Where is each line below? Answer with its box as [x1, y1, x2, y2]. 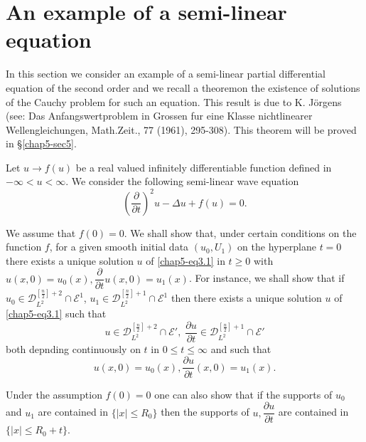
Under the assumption [6, 386, 102, 401]
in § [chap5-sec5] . [6, 136, 77, 151]
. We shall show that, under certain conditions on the [124, 225, 357, 240]
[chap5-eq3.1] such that [6, 306, 107, 321]
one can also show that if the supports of [154, 386, 333, 401]
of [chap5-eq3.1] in [146, 253, 225, 268]
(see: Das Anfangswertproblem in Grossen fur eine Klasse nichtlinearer [6, 108, 313, 123]
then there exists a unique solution [171, 290, 322, 305]
